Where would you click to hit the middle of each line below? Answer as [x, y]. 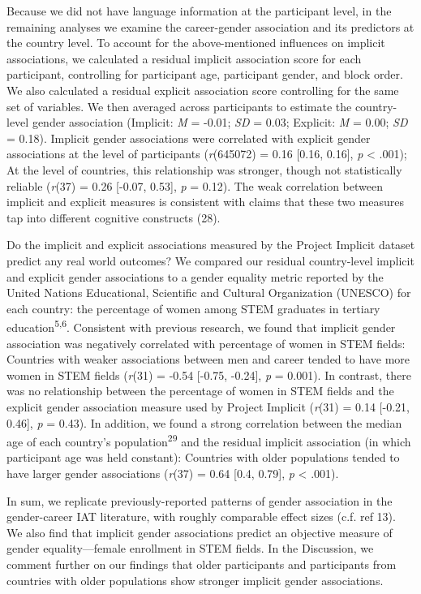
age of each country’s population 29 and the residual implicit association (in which [209, 440]
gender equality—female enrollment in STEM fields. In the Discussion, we [190, 548]
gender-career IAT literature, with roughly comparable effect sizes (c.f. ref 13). [201, 517]
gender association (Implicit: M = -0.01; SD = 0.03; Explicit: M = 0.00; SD [220, 122]
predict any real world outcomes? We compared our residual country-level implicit [210, 260]
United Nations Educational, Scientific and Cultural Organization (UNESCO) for [209, 293]
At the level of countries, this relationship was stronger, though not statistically [204, 169]
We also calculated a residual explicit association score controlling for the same [203, 90]
